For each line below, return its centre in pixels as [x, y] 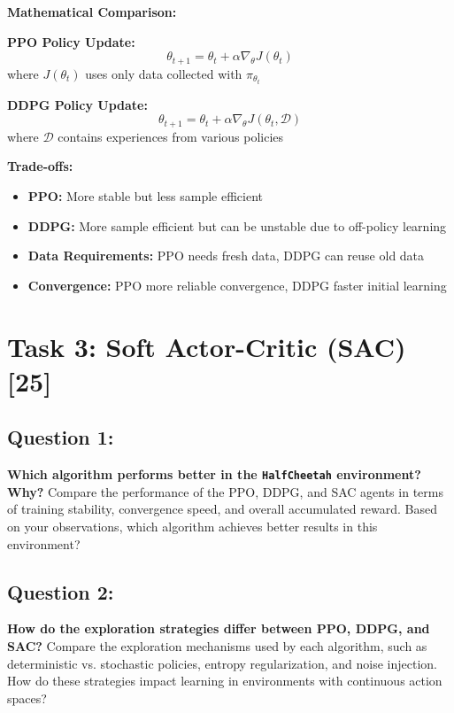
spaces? [27, 697]
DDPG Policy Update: [77, 104]
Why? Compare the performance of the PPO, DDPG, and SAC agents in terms [225, 491]
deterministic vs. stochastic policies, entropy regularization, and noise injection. [222, 663]
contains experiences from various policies [171, 136]
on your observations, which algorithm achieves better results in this [192, 526]
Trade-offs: [40, 166]
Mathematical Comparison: [92, 12]
